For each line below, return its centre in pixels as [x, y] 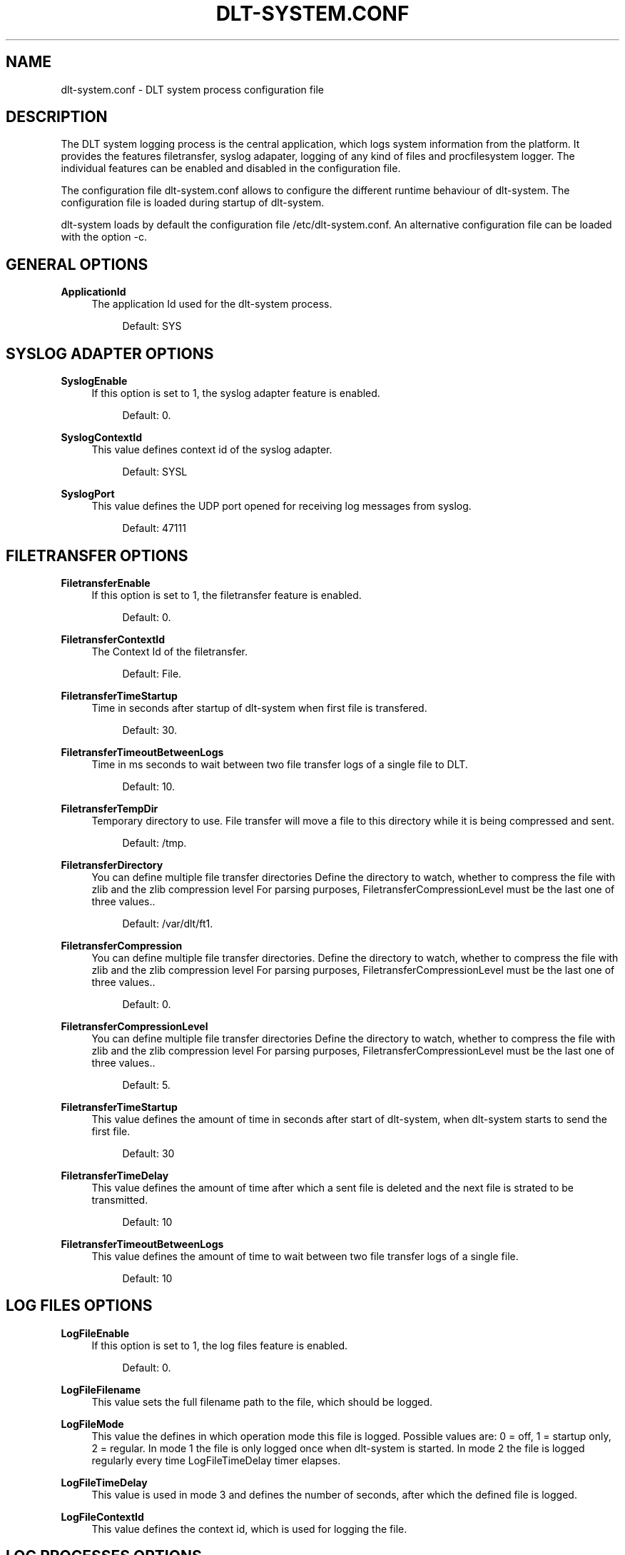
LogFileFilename [101, 1389]
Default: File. [152, 673]
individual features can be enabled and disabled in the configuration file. [231, 168]
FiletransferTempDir [110, 808]
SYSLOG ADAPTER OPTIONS [110, 353]
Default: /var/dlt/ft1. [168, 923]
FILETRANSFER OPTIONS [97, 555]
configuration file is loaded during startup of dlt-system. [193, 203]
